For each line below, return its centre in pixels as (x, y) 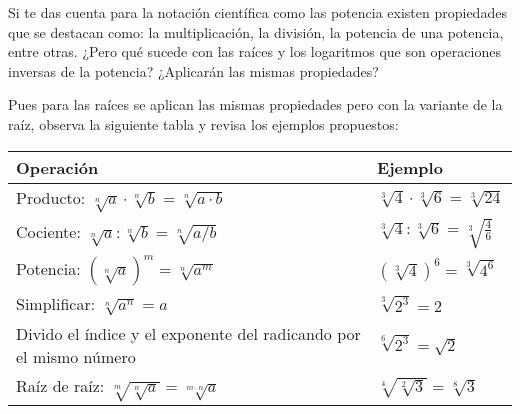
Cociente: (48, 232)
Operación (57, 167)
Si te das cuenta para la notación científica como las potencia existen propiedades (257, 12)
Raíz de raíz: (60, 385)
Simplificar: (56, 303)
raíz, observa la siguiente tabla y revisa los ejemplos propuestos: (203, 123)
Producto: (51, 197)
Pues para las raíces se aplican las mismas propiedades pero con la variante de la (255, 104)
